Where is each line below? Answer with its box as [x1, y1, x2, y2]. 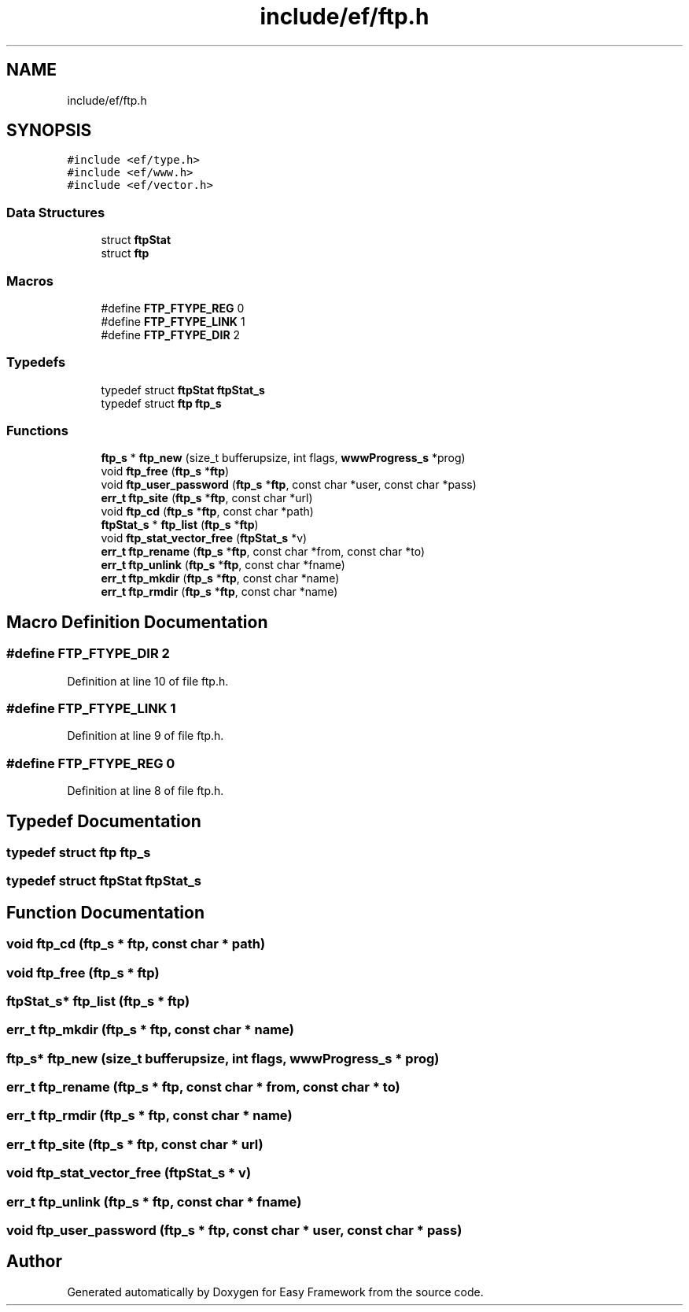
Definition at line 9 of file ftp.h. [67, 729, 224, 743]
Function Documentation [6, 902, 204, 922]
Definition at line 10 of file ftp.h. [67, 674, 229, 688]
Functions [6, 423, 68, 439]
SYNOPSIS [6, 120, 92, 141]
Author [6, 1251, 62, 1272]
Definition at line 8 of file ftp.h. [67, 784, 224, 798]
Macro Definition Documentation [6, 612, 268, 632]
